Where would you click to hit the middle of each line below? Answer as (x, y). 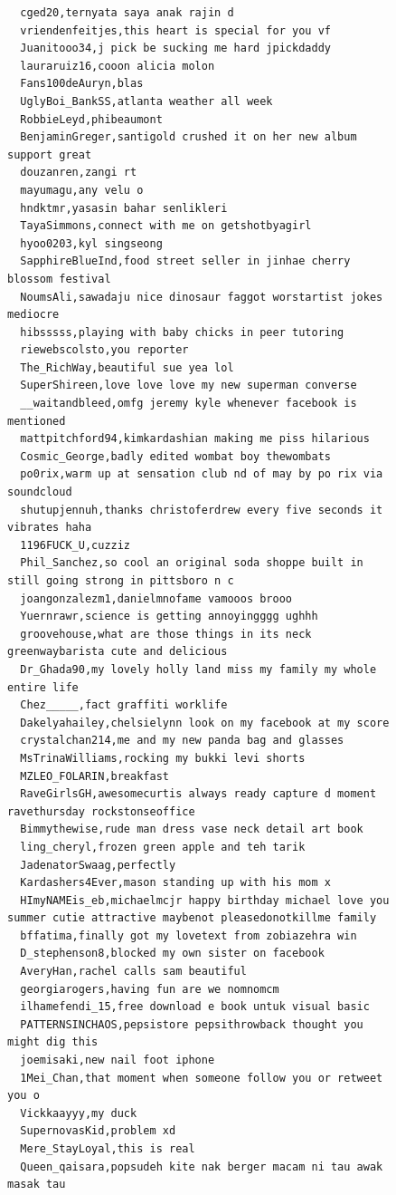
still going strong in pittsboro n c (121, 581)
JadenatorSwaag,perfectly (98, 865)
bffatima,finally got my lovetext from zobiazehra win (189, 935)
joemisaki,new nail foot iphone (118, 1060)
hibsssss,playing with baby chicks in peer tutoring (182, 332)
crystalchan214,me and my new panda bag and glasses (182, 741)
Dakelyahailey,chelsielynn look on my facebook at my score (205, 723)
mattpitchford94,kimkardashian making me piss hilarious (195, 439)
